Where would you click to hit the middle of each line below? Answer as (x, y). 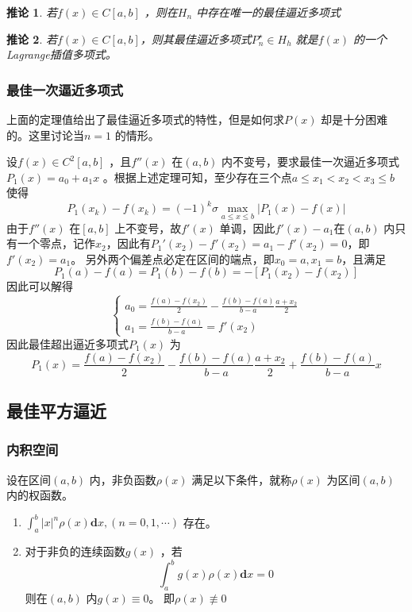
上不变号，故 (148, 227)
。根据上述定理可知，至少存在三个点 (197, 177)
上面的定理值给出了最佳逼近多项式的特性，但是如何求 (145, 119)
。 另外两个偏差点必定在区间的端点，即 (173, 258)
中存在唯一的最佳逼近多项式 (269, 12)
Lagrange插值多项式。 (62, 54)
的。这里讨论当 (45, 135)
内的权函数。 (40, 495)
